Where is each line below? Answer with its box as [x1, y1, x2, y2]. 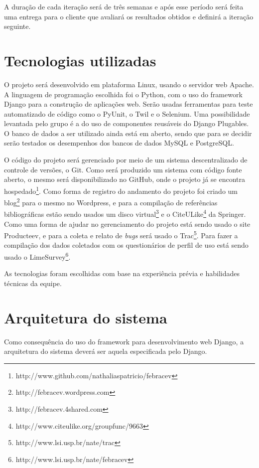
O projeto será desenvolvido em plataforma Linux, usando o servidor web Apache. [4, 79, 254, 89]
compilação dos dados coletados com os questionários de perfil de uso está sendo [4, 240, 249, 250]
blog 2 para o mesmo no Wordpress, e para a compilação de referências [4, 196, 218, 207]
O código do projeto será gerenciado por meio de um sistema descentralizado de [4, 155, 248, 165]
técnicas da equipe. [4, 278, 62, 288]
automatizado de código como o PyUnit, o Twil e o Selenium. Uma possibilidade [4, 108, 250, 119]
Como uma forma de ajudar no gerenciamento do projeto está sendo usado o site [4, 218, 251, 229]
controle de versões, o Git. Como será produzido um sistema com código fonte [4, 164, 242, 174]
